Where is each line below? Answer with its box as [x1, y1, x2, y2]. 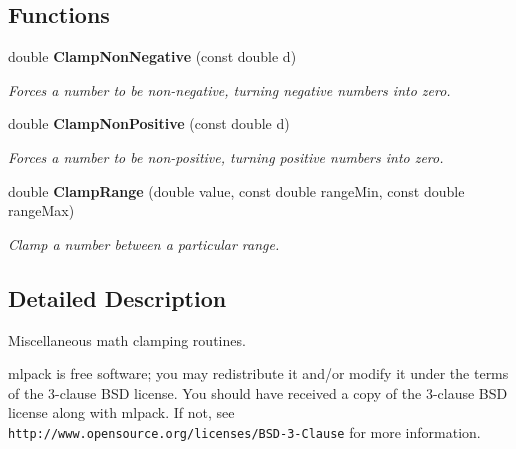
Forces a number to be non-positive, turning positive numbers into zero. [8, 146, 444, 167]
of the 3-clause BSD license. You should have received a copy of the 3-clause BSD [8, 382, 508, 403]
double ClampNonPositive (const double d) [8, 113, 290, 134]
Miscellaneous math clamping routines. [8, 329, 246, 350]
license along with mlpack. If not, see [8, 402, 235, 423]
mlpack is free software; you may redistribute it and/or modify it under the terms [8, 363, 509, 384]
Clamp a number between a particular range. [8, 233, 280, 254]
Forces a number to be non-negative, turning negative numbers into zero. [8, 79, 451, 100]
